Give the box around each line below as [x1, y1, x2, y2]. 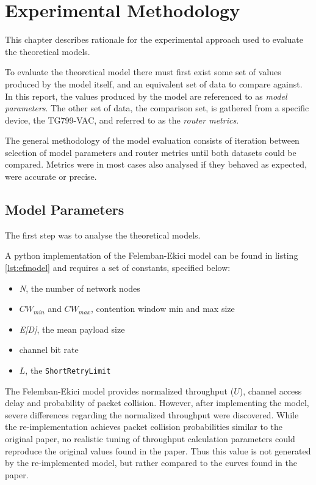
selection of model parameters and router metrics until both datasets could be [5, 146, 296, 158]
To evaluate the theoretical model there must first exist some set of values [5, 65, 281, 78]
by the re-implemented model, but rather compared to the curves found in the [5, 456, 297, 469]
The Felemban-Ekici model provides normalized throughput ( [5, 384, 234, 397]
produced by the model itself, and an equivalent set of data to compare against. [5, 77, 303, 90]
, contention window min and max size [91, 302, 235, 315]
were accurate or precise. [5, 170, 97, 183]
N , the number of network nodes [19, 281, 140, 294]
